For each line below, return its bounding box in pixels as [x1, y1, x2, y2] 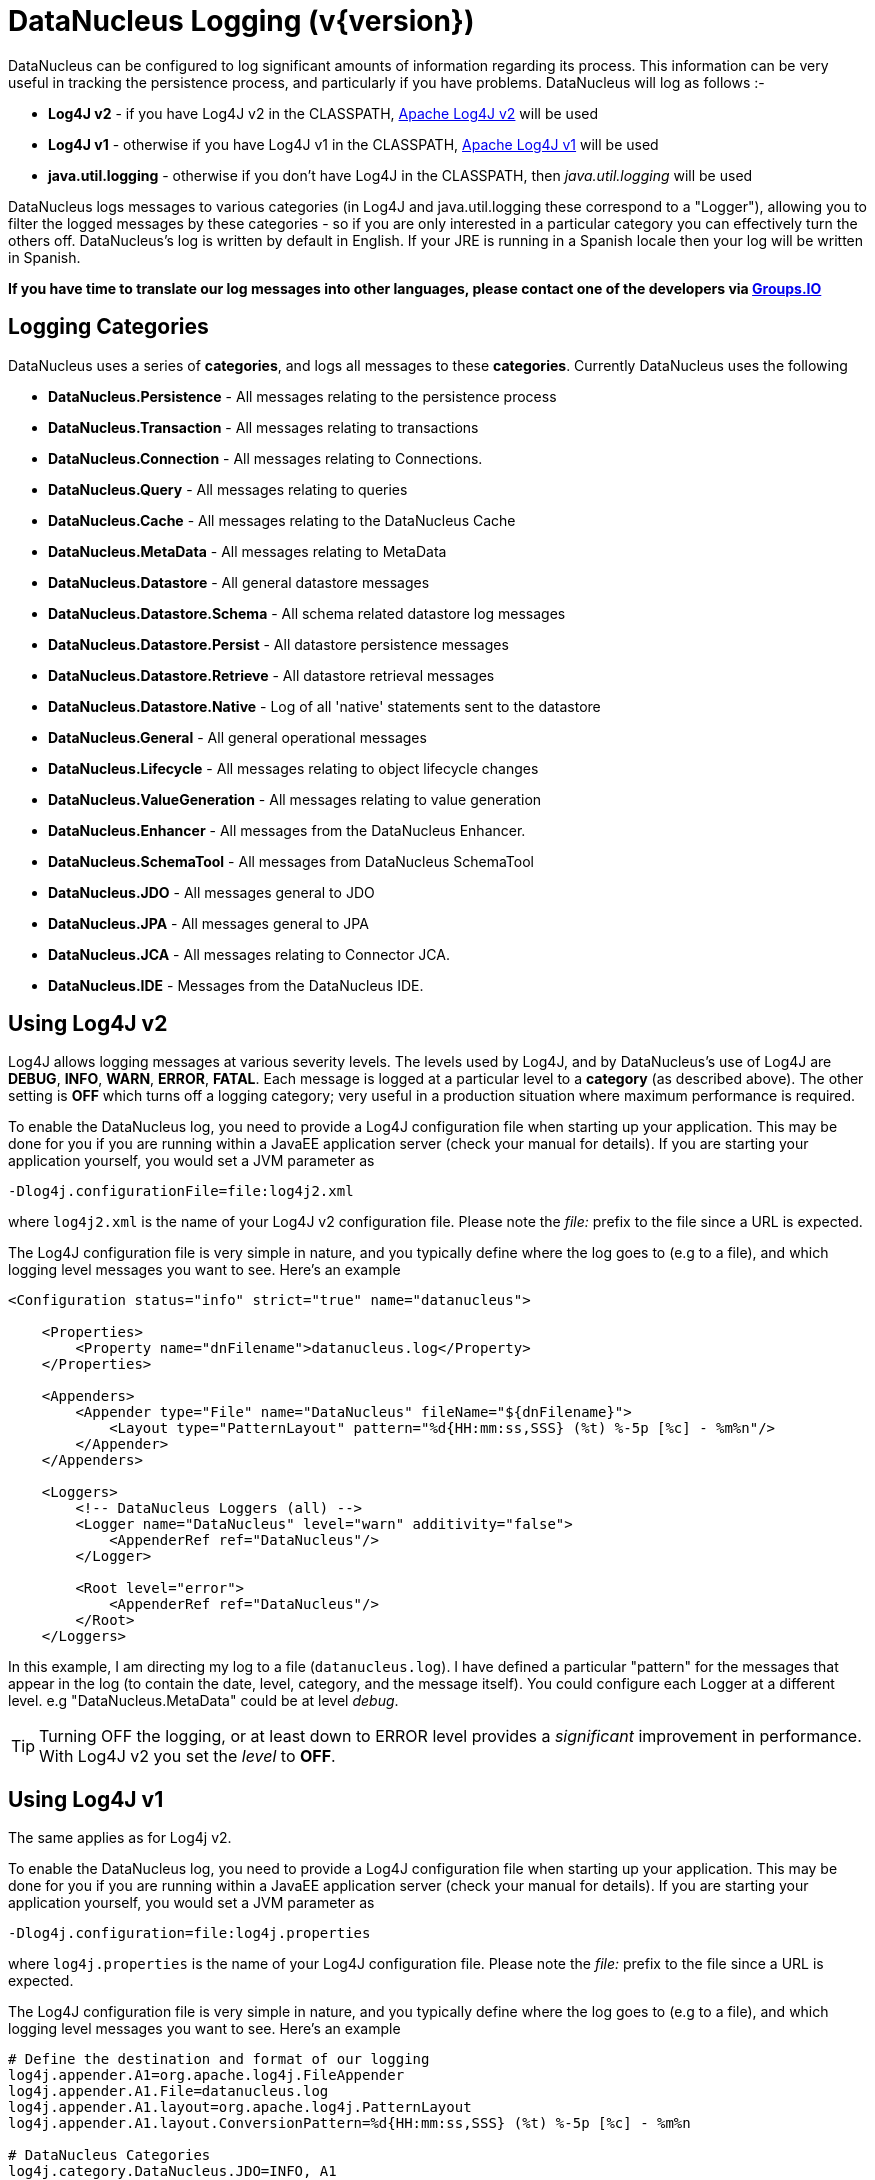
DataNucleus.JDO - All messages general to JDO [48, 883, 375, 901]
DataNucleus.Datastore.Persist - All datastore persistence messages [48, 635, 509, 653]
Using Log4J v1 [8, 1786, 164, 1812]
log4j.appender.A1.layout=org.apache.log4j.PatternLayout [8, 2099, 472, 2116]
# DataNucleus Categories [8, 2147, 211, 2164]
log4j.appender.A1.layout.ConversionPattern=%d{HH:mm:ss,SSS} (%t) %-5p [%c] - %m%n [8, 2115, 691, 2132]
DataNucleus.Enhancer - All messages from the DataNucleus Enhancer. [48, 821, 526, 839]
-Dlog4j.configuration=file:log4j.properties [8, 1925, 371, 1942]
